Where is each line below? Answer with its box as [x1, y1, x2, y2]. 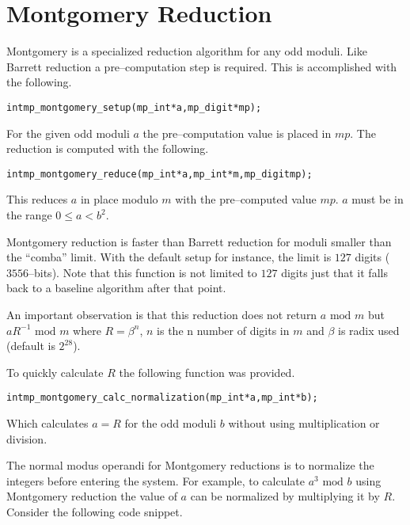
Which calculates [6, 415, 89, 431]
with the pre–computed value [175, 191, 317, 207]
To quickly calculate [6, 363, 104, 380]
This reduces [6, 191, 68, 207]
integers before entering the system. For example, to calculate [6, 472, 305, 489]
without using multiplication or [228, 415, 380, 431]
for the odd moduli [124, 415, 217, 431]
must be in [351, 191, 404, 207]
